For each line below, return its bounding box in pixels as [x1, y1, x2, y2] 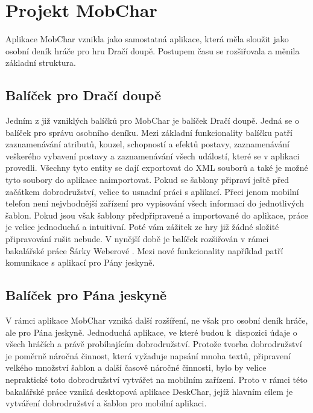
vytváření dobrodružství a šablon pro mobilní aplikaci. [5, 397, 207, 409]
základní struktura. [5, 56, 76, 69]
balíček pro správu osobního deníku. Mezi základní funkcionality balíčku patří [5, 126, 292, 138]
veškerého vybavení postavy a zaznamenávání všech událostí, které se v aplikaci [5, 149, 300, 162]
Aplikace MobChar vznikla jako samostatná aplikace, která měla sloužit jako [5, 33, 289, 45]
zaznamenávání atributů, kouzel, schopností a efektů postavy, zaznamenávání [5, 138, 289, 150]
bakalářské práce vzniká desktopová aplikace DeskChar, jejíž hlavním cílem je [5, 385, 293, 397]
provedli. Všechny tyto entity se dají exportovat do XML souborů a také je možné [5, 161, 308, 174]
